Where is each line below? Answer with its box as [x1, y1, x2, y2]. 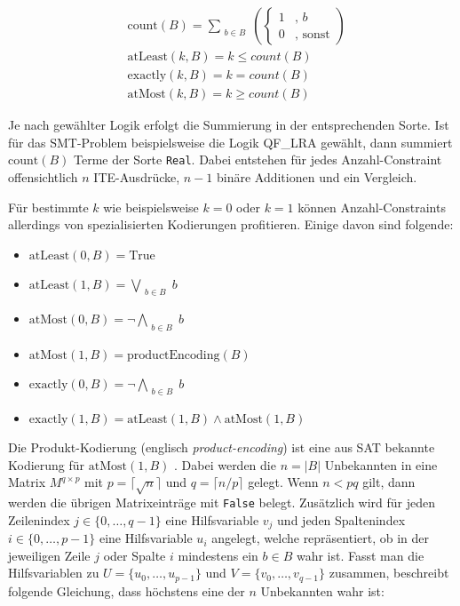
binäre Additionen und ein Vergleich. [216, 167, 417, 186]
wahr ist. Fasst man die [296, 546, 424, 564]
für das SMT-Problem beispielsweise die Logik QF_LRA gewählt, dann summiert [8, 132, 453, 151]
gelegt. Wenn [248, 473, 319, 491]
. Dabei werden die [174, 455, 276, 474]
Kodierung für [8, 455, 85, 474]
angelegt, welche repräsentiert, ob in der [211, 529, 430, 547]
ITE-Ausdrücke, [93, 167, 180, 186]
